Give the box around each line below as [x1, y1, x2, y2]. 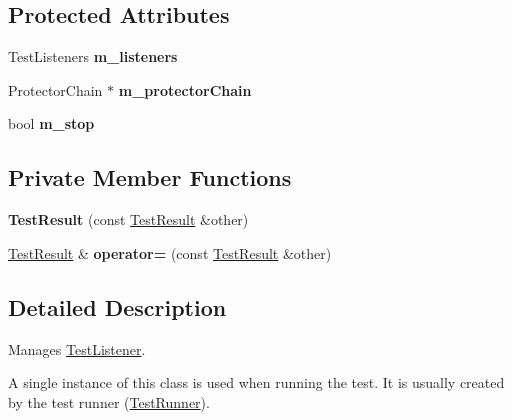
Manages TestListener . [8, 338, 146, 359]
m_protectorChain [118, 79, 252, 100]
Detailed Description [8, 291, 227, 322]
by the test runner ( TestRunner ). [8, 391, 210, 412]
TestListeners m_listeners [8, 46, 178, 67]
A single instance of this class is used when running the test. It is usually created [8, 372, 505, 393]
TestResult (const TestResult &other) [8, 209, 249, 230]
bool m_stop [8, 113, 95, 134]
